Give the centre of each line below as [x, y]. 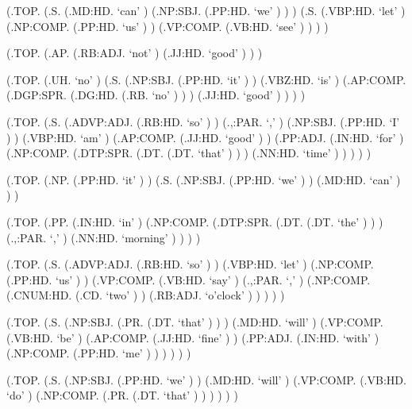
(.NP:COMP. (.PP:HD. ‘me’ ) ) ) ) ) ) [99, 353]
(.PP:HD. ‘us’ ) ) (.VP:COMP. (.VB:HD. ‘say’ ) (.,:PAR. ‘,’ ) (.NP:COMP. [189, 279]
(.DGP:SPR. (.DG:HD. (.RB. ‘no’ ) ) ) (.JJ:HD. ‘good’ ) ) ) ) [156, 95]
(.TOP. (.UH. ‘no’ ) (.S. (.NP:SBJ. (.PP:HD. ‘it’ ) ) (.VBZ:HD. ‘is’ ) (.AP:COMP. [206, 79]
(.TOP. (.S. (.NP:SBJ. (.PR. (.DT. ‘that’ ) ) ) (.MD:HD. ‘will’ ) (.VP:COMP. [195, 321]
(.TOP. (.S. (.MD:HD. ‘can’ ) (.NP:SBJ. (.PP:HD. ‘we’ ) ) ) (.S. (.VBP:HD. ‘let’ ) [206, 10]
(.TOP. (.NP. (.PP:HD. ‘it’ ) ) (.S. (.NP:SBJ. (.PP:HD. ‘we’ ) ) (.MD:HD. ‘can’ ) [204, 179]
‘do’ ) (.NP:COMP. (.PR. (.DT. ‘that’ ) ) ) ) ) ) [122, 395]
